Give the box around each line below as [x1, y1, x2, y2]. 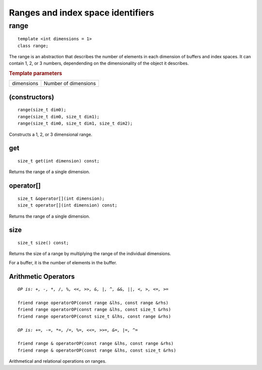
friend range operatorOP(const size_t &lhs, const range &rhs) [17, 313, 171, 319]
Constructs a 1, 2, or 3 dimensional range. [9, 131, 92, 137]
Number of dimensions [44, 80, 96, 87]
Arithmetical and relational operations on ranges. [9, 358, 107, 364]
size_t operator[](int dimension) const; [17, 203, 117, 208]
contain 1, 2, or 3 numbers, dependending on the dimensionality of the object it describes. [9, 61, 189, 66]
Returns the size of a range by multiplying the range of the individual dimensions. [9, 251, 171, 257]
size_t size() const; [17, 240, 69, 245]
